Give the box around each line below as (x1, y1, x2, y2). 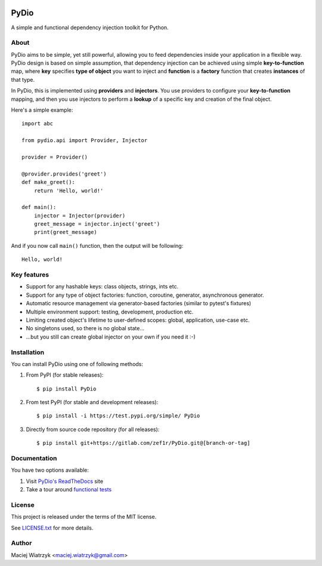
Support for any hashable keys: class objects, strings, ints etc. (26, 283, 179, 290)
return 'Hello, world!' (33, 187, 104, 194)
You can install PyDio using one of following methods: (11, 360, 143, 367)
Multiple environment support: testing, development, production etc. (26, 308, 194, 315)
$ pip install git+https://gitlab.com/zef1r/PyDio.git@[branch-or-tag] (36, 439, 250, 447)
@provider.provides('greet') (21, 170, 107, 177)
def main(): (21, 204, 57, 211)
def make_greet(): (21, 179, 76, 186)
